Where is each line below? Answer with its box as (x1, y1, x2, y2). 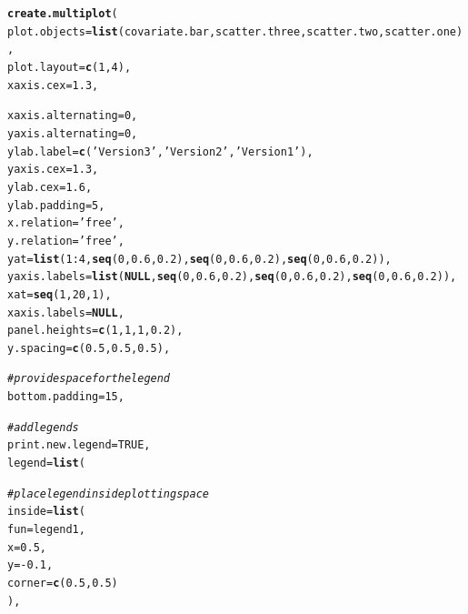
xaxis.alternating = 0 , (7, 109, 138, 123)
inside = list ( (7, 505, 85, 518)
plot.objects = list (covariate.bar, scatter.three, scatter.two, (7, 25, 385, 38)
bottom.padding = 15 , (7, 390, 124, 404)
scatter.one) (384, 25, 463, 38)
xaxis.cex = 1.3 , (7, 78, 99, 92)
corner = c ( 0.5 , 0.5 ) (7, 577, 118, 590)
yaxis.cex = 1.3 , (7, 163, 99, 176)
